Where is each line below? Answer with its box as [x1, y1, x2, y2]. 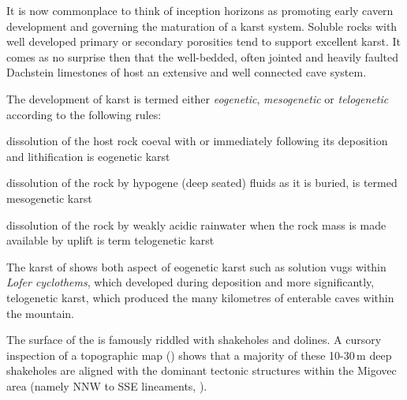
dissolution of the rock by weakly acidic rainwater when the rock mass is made [6, 216, 386, 233]
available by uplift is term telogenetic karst [6, 232, 215, 249]
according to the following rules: [6, 106, 162, 122]
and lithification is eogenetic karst [6, 148, 170, 164]
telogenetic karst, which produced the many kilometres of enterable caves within [6, 289, 394, 305]
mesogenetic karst [6, 189, 92, 206]
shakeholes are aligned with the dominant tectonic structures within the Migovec [6, 362, 397, 379]
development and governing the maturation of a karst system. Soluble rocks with [6, 17, 398, 34]
